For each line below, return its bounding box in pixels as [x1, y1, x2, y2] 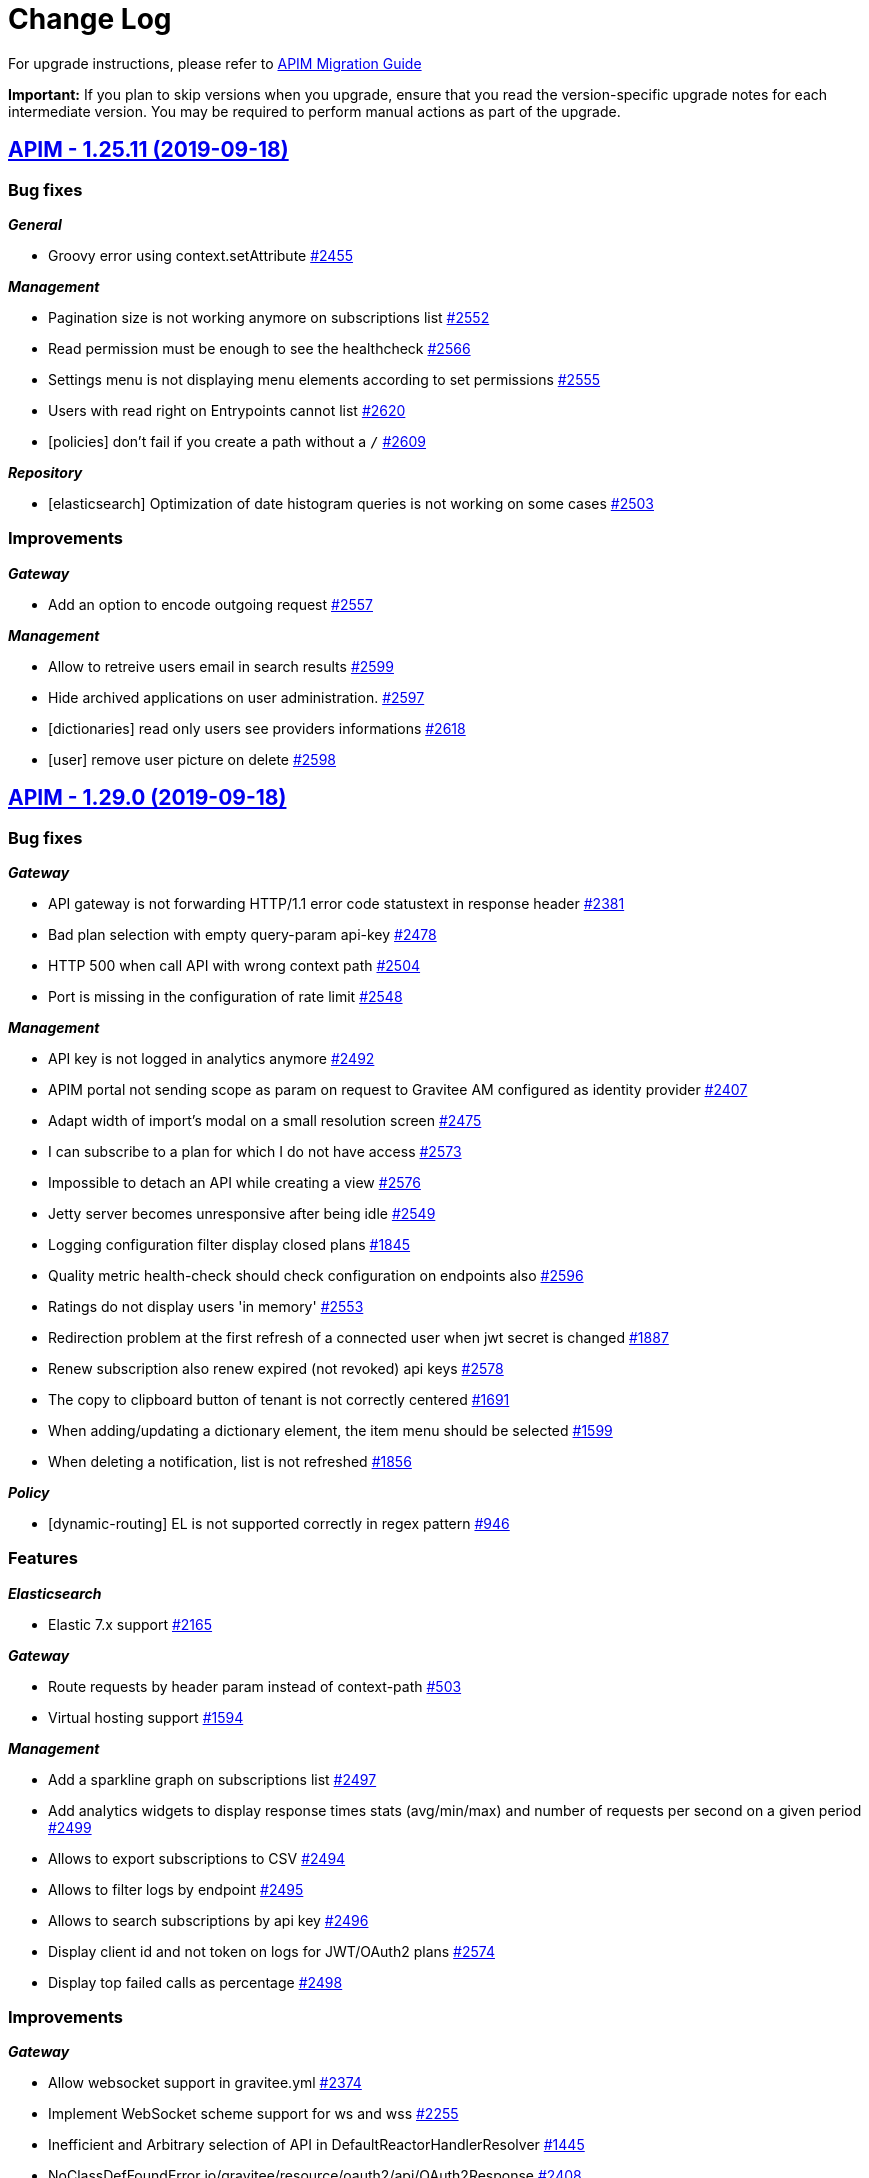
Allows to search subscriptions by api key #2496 [48, 1911, 369, 1929]
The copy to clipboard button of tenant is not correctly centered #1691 [48, 1390, 510, 1408]
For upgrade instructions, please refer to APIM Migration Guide [8, 54, 422, 72]
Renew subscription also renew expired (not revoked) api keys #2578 [48, 1359, 504, 1377]
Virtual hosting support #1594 [48, 1708, 244, 1726]
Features [8, 1548, 78, 1569]
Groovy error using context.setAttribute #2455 [48, 246, 354, 264]
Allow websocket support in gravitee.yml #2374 [48, 2074, 362, 2092]
